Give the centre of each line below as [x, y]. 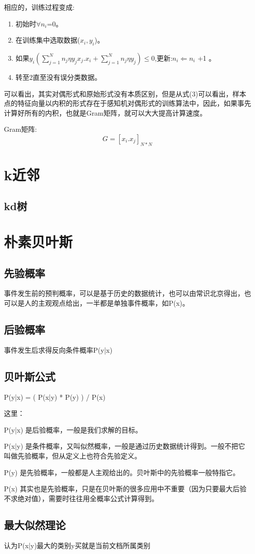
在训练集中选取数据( [48, 40]
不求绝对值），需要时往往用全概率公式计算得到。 [81, 498]
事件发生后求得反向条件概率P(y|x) [58, 349]
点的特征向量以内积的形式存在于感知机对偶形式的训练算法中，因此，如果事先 [127, 103]
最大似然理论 [35, 524]
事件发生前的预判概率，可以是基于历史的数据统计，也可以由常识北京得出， [124, 293]
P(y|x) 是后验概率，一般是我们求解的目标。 [73, 429]
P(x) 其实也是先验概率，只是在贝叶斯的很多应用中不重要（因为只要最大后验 [125, 489]
